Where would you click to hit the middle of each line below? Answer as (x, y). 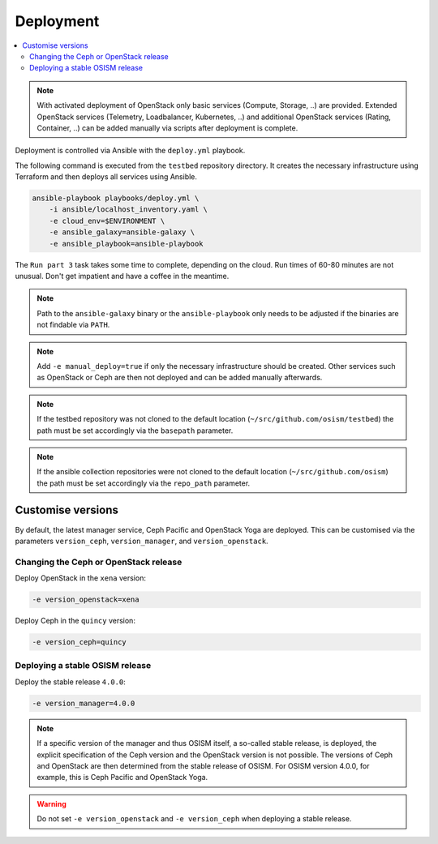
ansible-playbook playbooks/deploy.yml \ (116, 198)
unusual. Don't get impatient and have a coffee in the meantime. (122, 276)
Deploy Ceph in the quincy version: (75, 621)
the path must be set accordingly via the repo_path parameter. (144, 483)
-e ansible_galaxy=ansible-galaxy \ (122, 232)
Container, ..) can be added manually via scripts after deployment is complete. (167, 128)
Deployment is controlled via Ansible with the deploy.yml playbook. (130, 151)
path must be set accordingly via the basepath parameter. (135, 431)
